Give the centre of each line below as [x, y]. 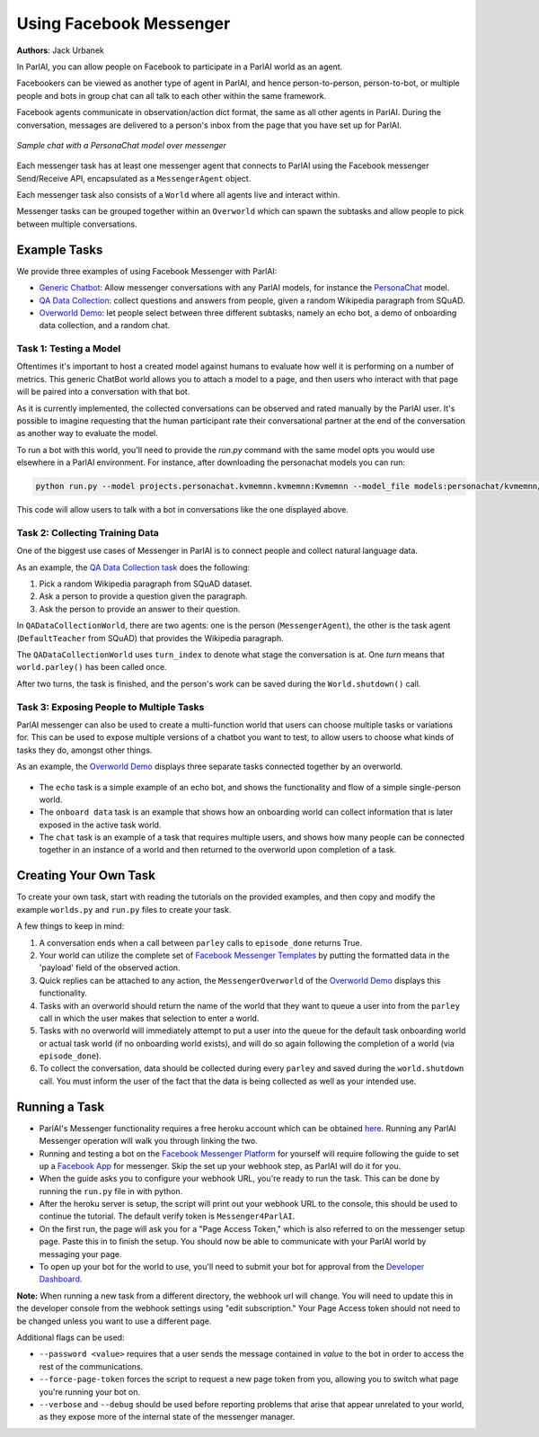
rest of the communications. [91, 1366]
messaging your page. [80, 1254]
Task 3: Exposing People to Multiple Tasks [110, 707]
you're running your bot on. [90, 1392]
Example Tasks [60, 250]
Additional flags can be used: [71, 1337]
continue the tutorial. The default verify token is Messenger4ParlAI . [167, 1216]
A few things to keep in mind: [71, 926]
